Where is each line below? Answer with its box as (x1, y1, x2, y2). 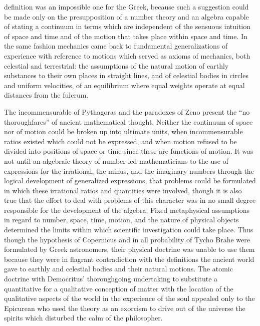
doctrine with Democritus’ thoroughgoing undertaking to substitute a (4, 273, 218, 284)
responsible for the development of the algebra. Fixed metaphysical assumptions (4, 204, 249, 215)
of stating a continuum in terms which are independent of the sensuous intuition (4, 21, 251, 32)
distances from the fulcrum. (4, 90, 89, 100)
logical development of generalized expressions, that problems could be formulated (4, 175, 256, 186)
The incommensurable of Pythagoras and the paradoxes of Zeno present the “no (4, 106, 250, 117)
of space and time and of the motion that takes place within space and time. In (4, 31, 247, 41)
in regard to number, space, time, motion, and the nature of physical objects (4, 214, 239, 225)
